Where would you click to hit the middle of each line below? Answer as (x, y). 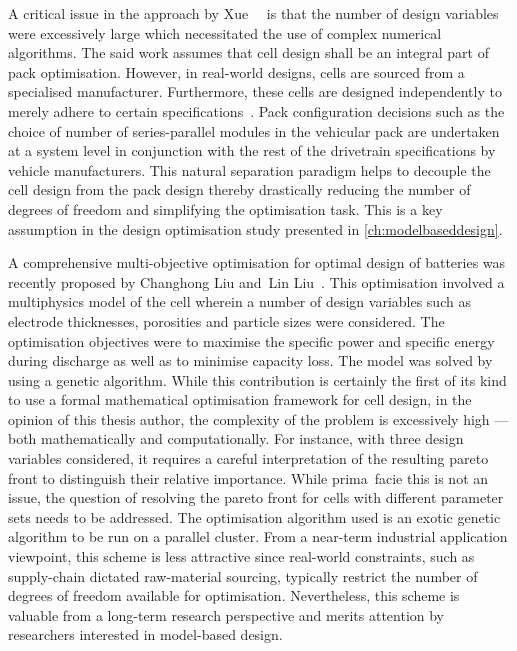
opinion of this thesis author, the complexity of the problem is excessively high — (258, 418)
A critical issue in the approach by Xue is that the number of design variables (253, 13)
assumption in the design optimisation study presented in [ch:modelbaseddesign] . (255, 228)
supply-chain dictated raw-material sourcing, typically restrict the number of (243, 575)
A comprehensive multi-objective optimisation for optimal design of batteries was (257, 262)
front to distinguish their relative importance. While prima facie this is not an (248, 477)
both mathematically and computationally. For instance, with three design (236, 438)
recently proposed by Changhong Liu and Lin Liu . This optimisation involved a (256, 281)
